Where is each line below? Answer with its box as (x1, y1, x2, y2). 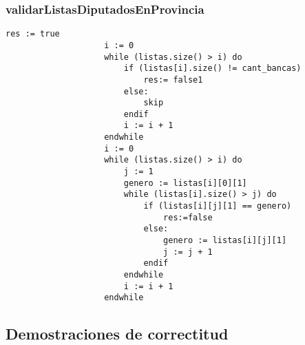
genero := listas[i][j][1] (163, 236, 287, 246)
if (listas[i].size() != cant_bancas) (123, 63, 302, 74)
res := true (6, 29, 60, 39)
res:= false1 (143, 74, 203, 85)
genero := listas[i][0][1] (123, 178, 247, 188)
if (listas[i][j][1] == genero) (143, 201, 292, 211)
